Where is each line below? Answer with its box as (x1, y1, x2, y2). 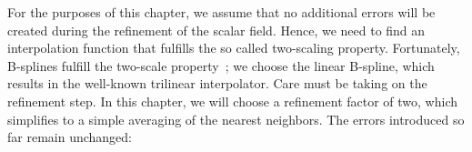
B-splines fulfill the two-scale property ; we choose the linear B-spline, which (7, 56, 435, 75)
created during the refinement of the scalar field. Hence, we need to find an (7, 20, 426, 39)
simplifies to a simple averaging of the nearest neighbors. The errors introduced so (7, 109, 465, 128)
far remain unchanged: (7, 127, 132, 147)
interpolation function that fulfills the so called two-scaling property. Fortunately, (7, 38, 460, 57)
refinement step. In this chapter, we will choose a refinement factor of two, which (7, 91, 457, 110)
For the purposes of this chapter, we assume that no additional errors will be (7, 3, 436, 21)
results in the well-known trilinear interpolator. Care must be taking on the (7, 74, 427, 93)
